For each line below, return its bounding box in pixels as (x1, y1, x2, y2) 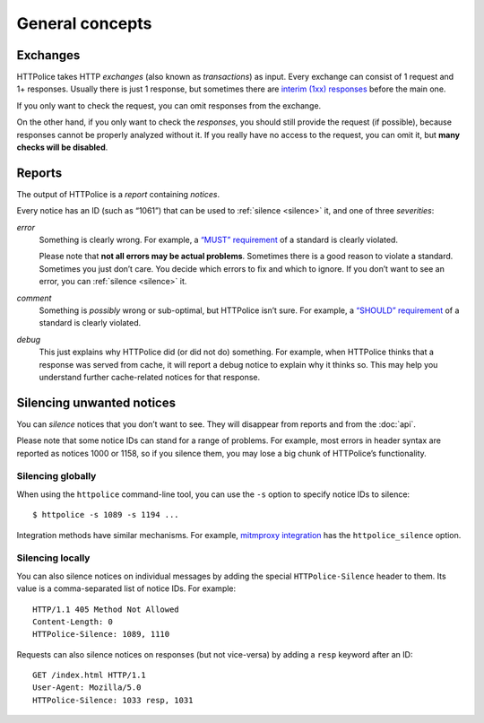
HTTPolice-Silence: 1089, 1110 (32, 629, 170, 640)
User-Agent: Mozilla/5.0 (32, 683, 142, 693)
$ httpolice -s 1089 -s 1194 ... (32, 510, 179, 520)
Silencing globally (16, 470, 97, 483)
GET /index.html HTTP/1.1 (32, 670, 147, 681)
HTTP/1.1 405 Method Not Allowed (32, 604, 179, 614)
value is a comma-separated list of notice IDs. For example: (16, 583, 237, 594)
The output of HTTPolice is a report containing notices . (16, 188, 220, 199)
